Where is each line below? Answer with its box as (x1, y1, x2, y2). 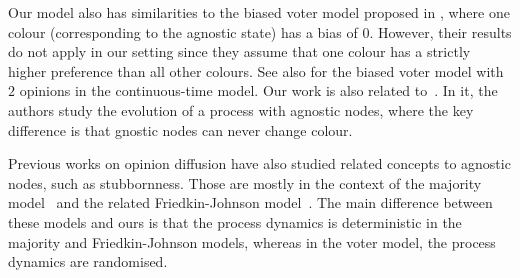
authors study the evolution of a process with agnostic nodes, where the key (8, 99, 474, 120)
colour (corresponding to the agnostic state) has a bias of (8, 21, 358, 42)
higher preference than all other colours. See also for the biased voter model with (8, 60, 504, 81)
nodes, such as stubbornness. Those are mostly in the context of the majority (8, 172, 482, 193)
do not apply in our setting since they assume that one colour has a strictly (8, 41, 471, 62)
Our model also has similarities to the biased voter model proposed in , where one (8, 2, 510, 22)
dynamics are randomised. (8, 251, 168, 272)
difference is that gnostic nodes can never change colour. (8, 119, 353, 140)
